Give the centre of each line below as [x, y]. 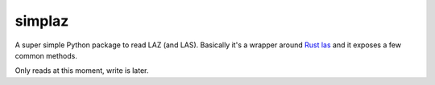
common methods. [46, 55]
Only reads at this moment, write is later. [82, 71]
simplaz [42, 21]
